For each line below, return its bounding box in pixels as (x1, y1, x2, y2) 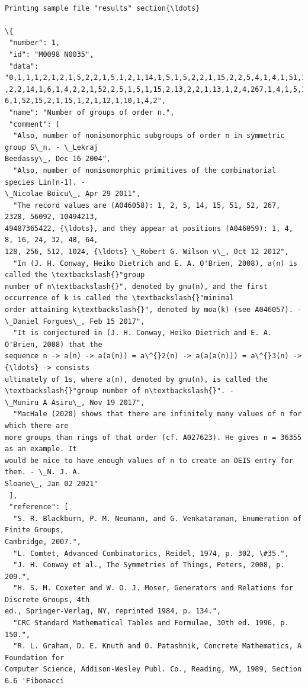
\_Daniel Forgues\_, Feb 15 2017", (5, 317, 145, 326)
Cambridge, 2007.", (5, 537, 81, 546)
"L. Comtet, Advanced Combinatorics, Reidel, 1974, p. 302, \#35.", (13, 549, 289, 558)
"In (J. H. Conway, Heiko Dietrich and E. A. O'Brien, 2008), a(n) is (13, 259, 297, 268)
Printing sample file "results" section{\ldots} (5, 4, 200, 12)
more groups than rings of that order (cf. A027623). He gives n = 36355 (5, 433, 302, 442)
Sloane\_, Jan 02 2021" (5, 479, 98, 488)
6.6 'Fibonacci (5, 677, 65, 686)
